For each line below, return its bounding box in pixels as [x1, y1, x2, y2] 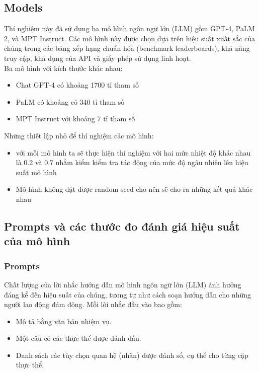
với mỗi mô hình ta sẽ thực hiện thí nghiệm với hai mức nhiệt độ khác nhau [16, 147, 251, 158]
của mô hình [4, 233, 70, 249]
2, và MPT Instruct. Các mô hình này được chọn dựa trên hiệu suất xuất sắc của [4, 33, 255, 43]
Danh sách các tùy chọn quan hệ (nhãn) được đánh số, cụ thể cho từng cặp [16, 349, 248, 360]
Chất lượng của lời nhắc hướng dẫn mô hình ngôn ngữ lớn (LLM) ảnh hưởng [4, 279, 241, 289]
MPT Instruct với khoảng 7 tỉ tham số [16, 113, 135, 124]
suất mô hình [16, 167, 57, 177]
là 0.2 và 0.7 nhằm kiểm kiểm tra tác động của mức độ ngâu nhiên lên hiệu [16, 157, 248, 168]
